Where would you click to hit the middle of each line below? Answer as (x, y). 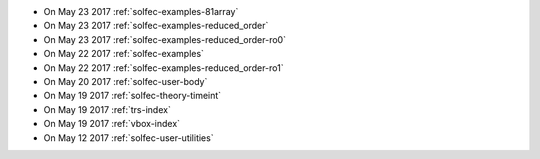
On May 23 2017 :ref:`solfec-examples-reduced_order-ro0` (165, 39)
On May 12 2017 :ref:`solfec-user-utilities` (128, 137)
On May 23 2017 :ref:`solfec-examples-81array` (141, 11)
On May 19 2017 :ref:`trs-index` (107, 109)
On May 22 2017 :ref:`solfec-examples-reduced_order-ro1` (163, 67)
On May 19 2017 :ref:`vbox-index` (111, 124)
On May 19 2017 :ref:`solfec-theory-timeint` (132, 96)
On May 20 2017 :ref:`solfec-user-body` (125, 81)
